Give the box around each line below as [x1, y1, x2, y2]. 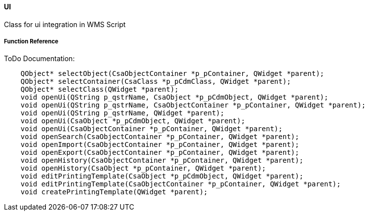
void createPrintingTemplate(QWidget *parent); [20, 188, 208, 196]
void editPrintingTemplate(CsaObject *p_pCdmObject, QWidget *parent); [20, 172, 303, 180]
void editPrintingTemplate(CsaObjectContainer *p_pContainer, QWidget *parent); [20, 180, 341, 188]
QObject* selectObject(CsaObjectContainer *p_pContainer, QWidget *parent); [20, 70, 325, 78]
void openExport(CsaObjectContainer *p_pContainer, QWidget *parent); [20, 148, 299, 157]
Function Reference [4, 38, 59, 45]
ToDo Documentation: [4, 54, 75, 63]
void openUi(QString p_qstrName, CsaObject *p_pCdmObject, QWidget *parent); [20, 93, 329, 102]
